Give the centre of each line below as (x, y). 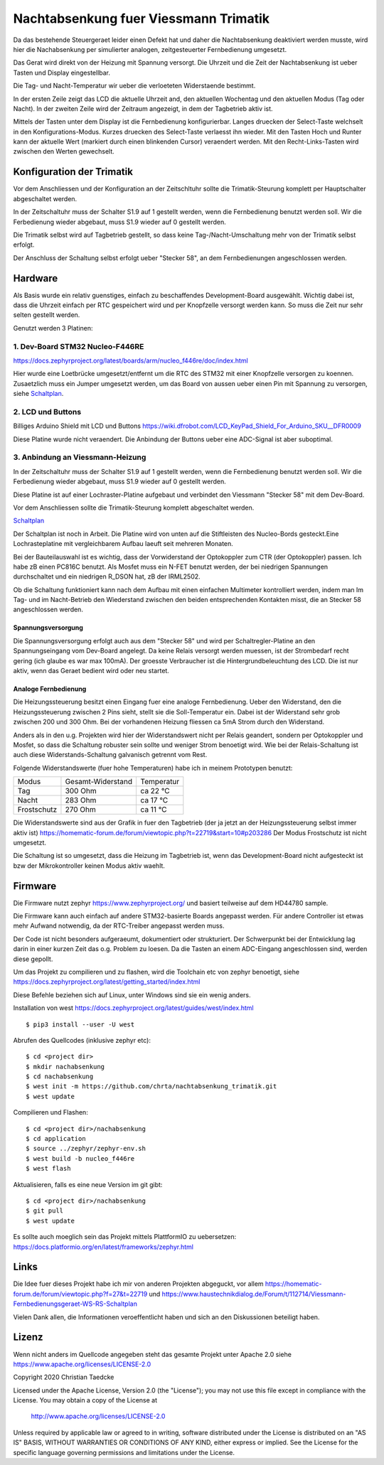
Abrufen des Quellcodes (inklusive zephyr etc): (82, 1040)
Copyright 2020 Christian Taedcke (64, 1377)
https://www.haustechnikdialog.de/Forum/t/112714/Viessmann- (254, 1294)
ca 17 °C (154, 800)
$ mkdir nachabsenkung (65, 1067)
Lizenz (28, 1337)
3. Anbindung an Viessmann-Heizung (80, 457)
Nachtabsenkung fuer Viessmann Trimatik (142, 18)
